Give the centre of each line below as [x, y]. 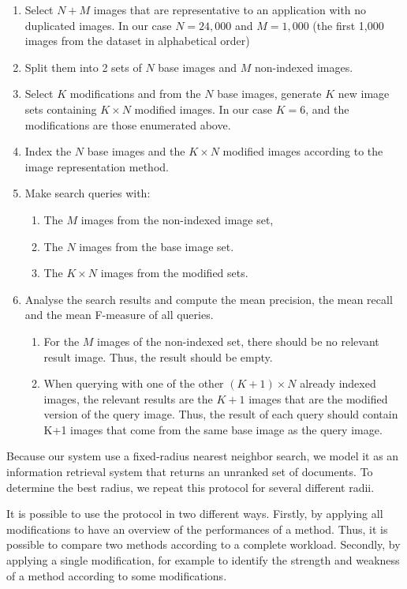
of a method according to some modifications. [117, 575]
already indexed [338, 383]
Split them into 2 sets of [83, 67]
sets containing [61, 109]
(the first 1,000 [348, 25]
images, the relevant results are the [128, 398]
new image [364, 94]
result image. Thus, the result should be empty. [158, 356]
